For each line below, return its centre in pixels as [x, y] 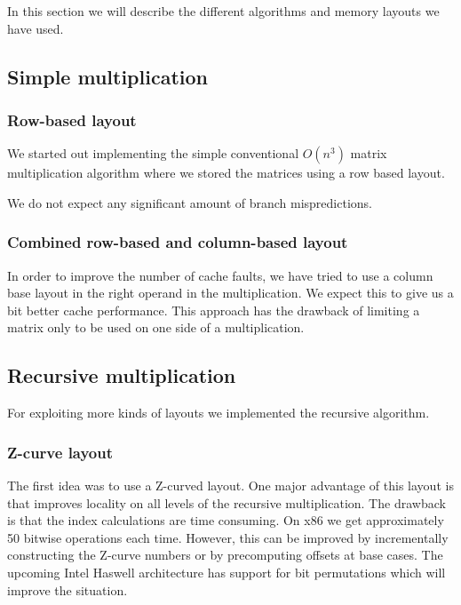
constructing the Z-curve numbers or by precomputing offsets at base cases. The [225, 555]
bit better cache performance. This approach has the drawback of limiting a [214, 310]
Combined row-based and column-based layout [178, 242]
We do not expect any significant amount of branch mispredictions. [190, 202]
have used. [36, 28]
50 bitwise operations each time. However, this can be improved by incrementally [228, 537]
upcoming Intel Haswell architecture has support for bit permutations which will [227, 572]
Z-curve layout [60, 452]
